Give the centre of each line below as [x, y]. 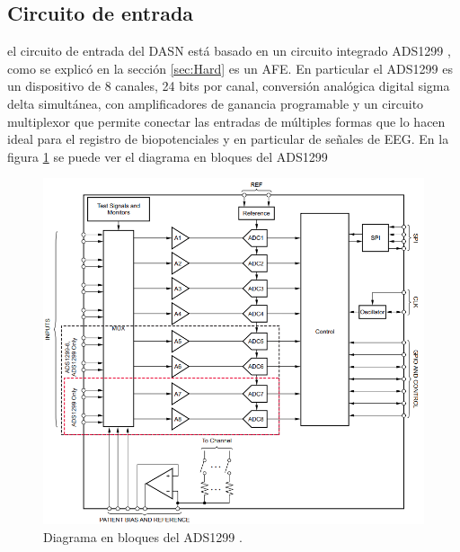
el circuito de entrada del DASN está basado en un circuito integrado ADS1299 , [229, 51]
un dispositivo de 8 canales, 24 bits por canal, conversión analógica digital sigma [229, 86]
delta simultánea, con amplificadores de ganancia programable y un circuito [216, 103]
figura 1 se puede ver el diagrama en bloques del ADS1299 [168, 156]
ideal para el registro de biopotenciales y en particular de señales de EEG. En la [228, 139]
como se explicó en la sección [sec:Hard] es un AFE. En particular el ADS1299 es [230, 68]
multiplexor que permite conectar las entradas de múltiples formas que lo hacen [226, 121]
